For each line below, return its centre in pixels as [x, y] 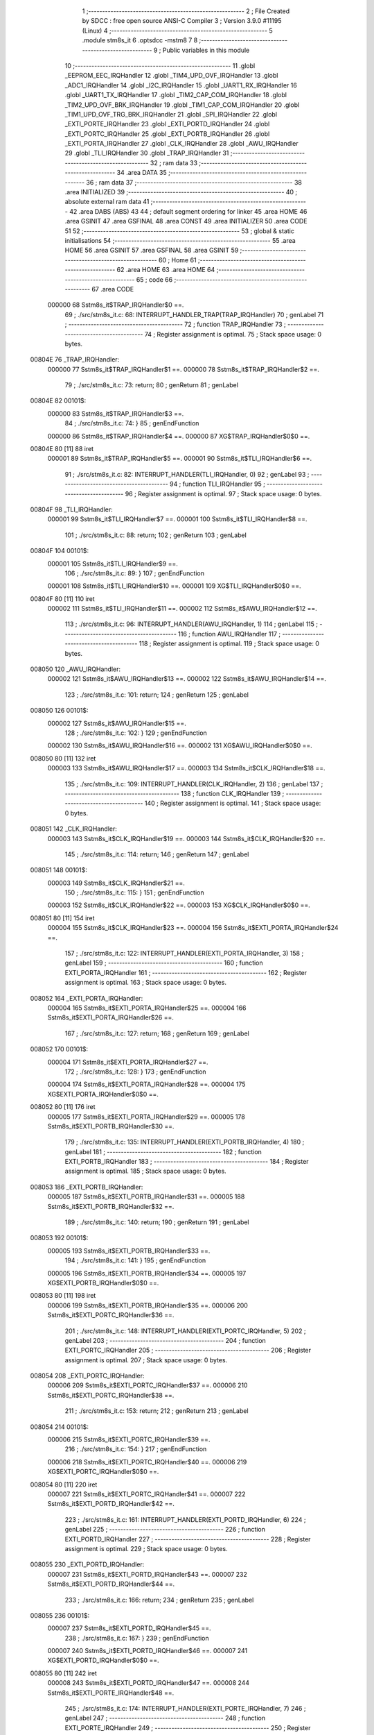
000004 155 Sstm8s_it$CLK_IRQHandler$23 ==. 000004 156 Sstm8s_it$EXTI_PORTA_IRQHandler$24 [193, 928]
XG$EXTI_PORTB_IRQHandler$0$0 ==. [103, 1283]
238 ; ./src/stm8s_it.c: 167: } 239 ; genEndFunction [137, 1638]
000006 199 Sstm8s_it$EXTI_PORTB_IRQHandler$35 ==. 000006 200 [148, 1305]
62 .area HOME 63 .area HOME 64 [166, 270]
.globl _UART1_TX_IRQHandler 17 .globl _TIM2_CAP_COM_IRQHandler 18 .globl [176, 95]
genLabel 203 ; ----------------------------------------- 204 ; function [165, 1340]
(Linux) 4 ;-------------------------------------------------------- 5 [177, 31]
